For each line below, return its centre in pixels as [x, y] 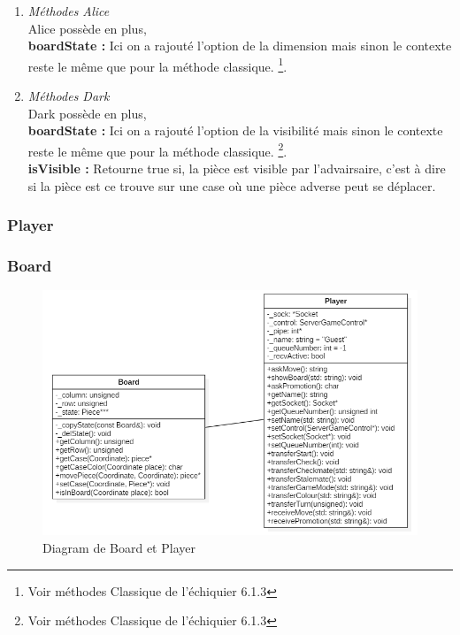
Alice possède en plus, [87, 28]
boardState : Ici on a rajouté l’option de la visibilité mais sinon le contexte [235, 130]
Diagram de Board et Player [119, 547]
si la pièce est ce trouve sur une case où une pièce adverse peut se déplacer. [232, 185]
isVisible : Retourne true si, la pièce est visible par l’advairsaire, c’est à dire [237, 168]
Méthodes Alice [69, 11]
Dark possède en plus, [87, 113]
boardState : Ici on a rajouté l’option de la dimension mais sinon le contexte [240, 46]
